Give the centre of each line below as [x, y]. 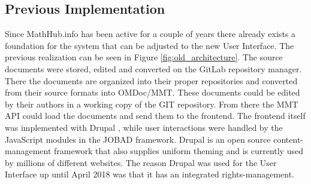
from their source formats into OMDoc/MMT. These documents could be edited [153, 92]
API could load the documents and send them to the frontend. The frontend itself [155, 116]
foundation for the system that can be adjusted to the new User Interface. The [150, 45]
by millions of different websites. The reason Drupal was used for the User [141, 162]
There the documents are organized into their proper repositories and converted [151, 80]
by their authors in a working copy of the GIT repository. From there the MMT [152, 104]
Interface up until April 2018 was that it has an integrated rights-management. [150, 174]
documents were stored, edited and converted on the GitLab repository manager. [153, 68]
